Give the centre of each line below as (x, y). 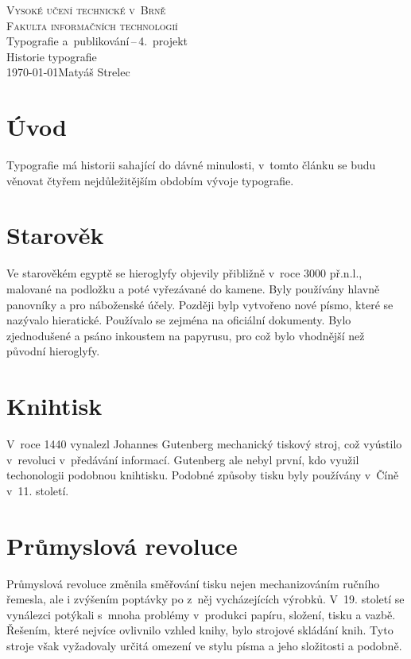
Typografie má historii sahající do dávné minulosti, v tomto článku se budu (191, 165)
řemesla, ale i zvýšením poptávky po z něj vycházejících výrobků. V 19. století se (205, 599)
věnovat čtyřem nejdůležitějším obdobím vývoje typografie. (150, 180)
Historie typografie (52, 56)
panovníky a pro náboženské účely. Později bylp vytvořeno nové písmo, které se (200, 304)
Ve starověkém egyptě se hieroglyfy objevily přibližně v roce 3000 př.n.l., (184, 273)
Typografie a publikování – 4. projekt (97, 41)
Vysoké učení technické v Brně (86, 10)
